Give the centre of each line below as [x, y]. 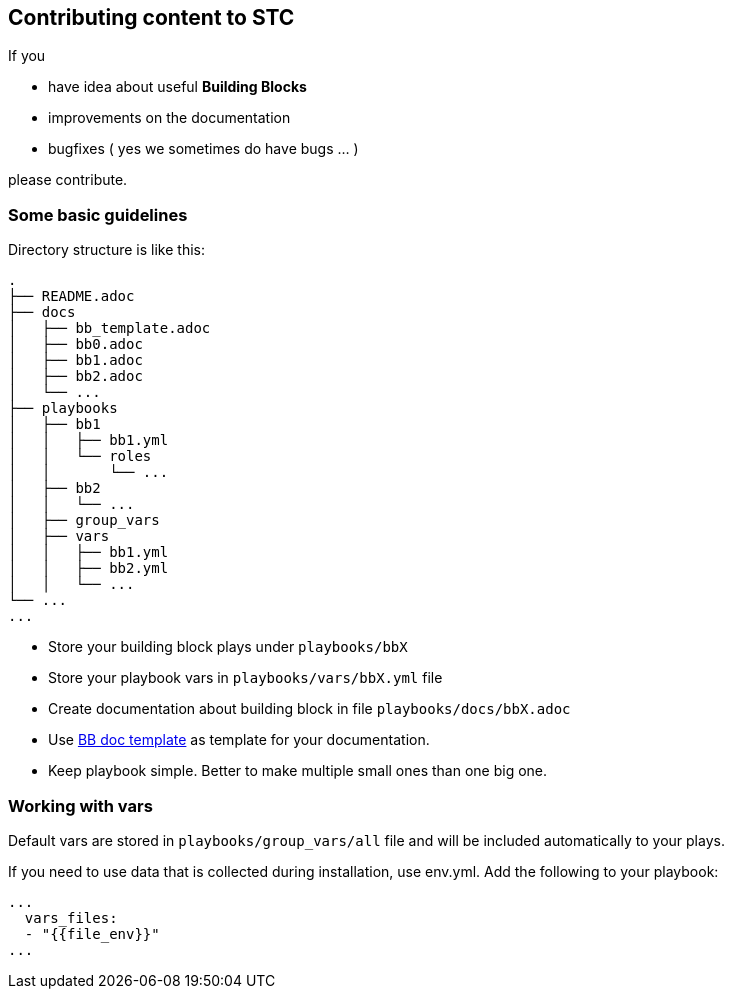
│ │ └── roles [80, 456]
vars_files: [71, 917]
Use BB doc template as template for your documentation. [239, 740]
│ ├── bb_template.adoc [109, 328]
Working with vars [80, 805]
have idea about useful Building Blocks [177, 87]
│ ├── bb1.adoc [75, 360]
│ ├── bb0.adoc [75, 344]
